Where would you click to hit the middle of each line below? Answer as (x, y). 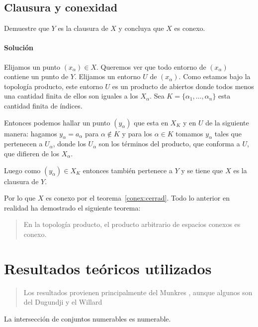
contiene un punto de (36, 76)
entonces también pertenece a (128, 170)
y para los (137, 133)
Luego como (22, 170)
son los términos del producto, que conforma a (169, 144)
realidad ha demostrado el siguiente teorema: (72, 207)
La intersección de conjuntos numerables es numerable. (87, 318)
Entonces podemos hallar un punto (57, 122)
